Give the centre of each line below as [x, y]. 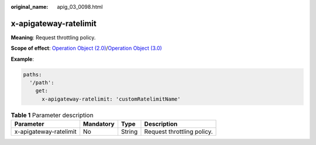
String [129, 132]
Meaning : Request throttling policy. [53, 37]
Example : [23, 59]
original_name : [30, 7]
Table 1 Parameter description [52, 115]
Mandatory [99, 124]
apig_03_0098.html [80, 7]
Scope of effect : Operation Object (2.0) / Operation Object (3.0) [86, 48]
